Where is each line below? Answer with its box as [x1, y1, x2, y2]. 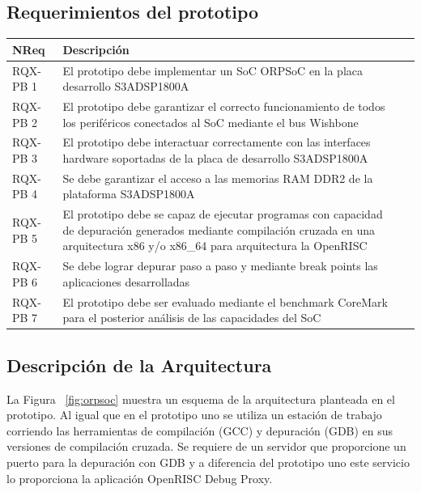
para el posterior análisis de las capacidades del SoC [62, 309, 321, 326]
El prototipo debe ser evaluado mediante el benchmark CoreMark [62, 293, 388, 310]
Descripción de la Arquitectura [6, 352, 272, 377]
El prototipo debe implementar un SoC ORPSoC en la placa [62, 61, 363, 78]
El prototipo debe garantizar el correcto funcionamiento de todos [62, 97, 385, 114]
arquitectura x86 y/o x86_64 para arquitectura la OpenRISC [62, 237, 368, 254]
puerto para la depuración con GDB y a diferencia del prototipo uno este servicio [6, 454, 410, 471]
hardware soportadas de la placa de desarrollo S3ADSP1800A [62, 150, 368, 167]
